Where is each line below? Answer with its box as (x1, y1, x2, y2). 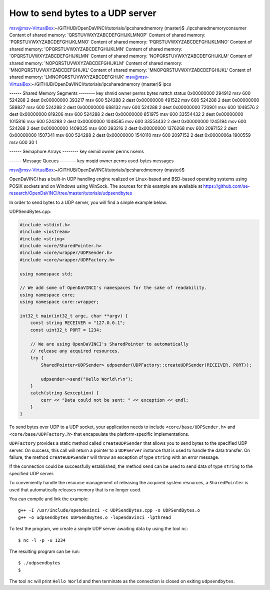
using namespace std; (19, 271, 73, 276)
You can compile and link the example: (9, 496, 89, 502)
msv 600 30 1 (9, 139, 37, 145)
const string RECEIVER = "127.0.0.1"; (30, 320, 125, 326)
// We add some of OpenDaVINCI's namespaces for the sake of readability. (19, 285, 207, 290)
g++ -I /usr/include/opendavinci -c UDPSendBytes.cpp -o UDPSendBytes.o (18, 507, 200, 513)
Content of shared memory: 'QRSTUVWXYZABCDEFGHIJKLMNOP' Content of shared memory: (9, 32, 206, 38)
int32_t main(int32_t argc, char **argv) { (19, 313, 128, 319)
